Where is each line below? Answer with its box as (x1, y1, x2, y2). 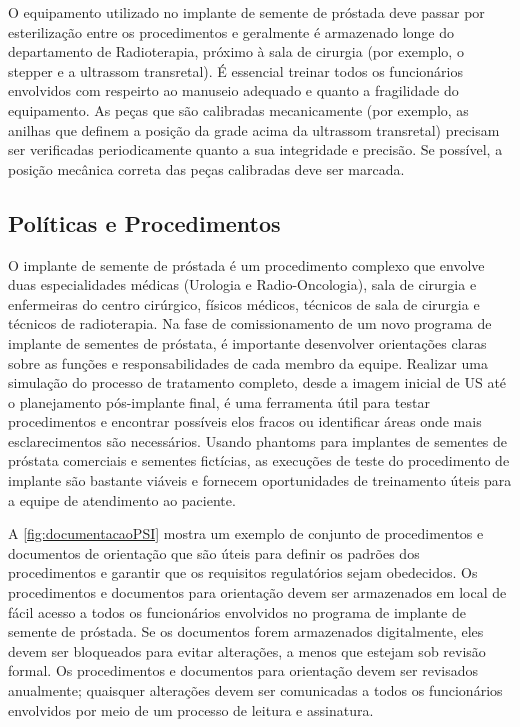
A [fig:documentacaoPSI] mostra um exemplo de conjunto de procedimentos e (8, 523, 484, 544)
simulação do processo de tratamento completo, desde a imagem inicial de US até (8, 372, 507, 393)
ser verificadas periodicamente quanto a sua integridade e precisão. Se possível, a (8, 139, 503, 160)
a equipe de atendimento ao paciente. (8, 489, 236, 510)
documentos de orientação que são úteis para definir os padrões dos (8, 542, 420, 563)
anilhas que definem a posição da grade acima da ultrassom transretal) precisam (8, 119, 500, 140)
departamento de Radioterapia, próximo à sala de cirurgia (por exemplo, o (8, 41, 464, 62)
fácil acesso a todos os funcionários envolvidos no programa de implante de (8, 601, 466, 622)
